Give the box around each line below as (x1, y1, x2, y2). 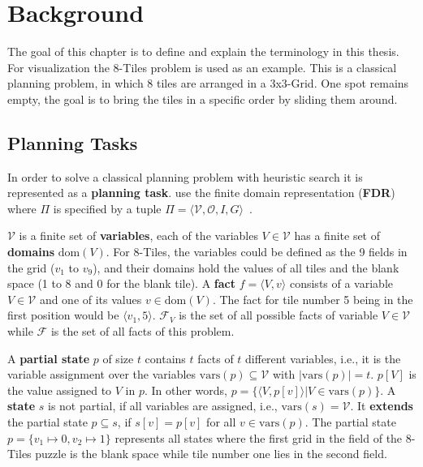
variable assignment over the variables (7, 366, 196, 383)
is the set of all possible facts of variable (179, 306, 378, 323)
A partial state (7, 349, 90, 366)
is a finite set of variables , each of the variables (19, 227, 258, 244)
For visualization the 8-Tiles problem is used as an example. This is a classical (7, 58, 397, 75)
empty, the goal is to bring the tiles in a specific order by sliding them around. (7, 90, 398, 107)
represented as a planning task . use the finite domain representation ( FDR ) (7, 184, 395, 201)
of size (102, 349, 134, 366)
